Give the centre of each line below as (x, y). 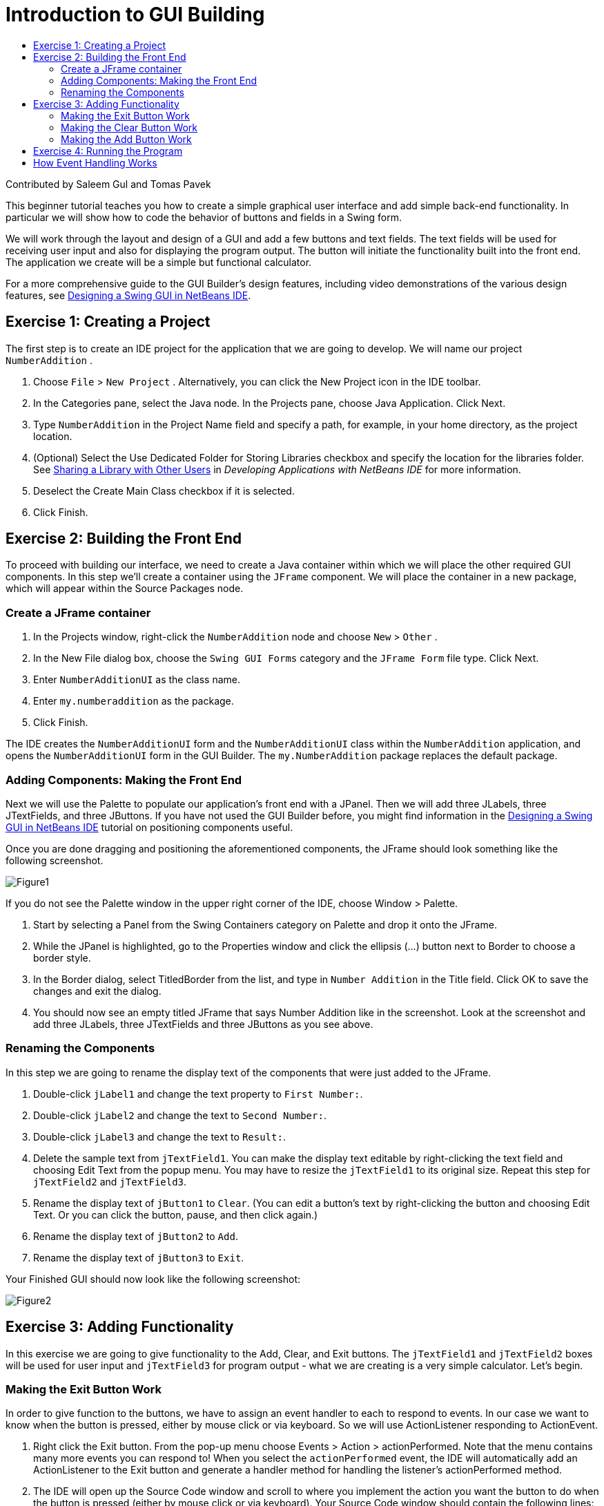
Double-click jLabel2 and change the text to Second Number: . (180, 1115)
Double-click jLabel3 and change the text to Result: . (159, 1136)
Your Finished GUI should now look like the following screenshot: (153, 1279)
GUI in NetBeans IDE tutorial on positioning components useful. (149, 827)
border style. (62, 957)
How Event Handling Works (95, 162)
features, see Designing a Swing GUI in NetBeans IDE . (128, 295)
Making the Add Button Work (126, 139)
